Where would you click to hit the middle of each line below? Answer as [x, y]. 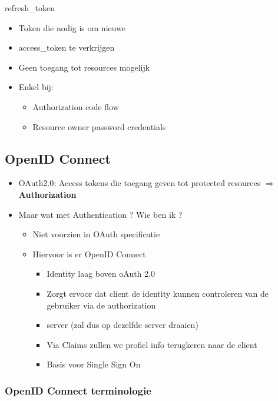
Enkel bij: [36, 87]
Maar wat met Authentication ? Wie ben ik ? [100, 214]
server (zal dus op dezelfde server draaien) [123, 325]
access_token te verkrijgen [67, 47]
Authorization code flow [76, 106]
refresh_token [30, 8]
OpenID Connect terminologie [78, 390]
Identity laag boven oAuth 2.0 [101, 274]
